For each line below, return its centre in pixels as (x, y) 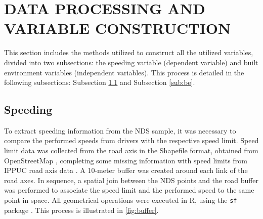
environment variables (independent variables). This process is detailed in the (124, 72)
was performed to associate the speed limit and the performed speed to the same (129, 190)
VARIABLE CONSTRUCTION (118, 28)
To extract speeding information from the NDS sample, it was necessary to (120, 130)
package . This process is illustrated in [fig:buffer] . (81, 210)
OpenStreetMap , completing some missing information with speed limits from (126, 160)
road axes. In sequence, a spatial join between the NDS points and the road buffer (131, 180)
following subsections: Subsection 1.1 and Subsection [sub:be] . (100, 82)
